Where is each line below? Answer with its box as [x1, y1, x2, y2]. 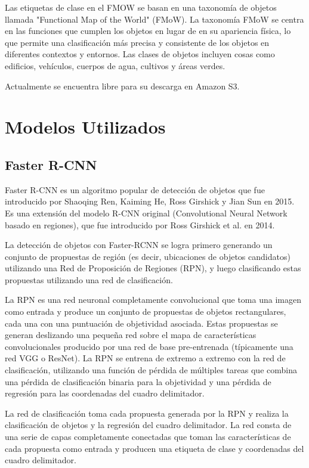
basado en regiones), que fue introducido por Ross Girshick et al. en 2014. [5, 218, 275, 231]
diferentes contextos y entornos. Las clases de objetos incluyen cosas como [5, 48, 275, 60]
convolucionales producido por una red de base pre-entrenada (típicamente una [5, 340, 293, 352]
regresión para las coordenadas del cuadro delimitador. [5, 387, 205, 399]
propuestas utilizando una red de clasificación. [5, 273, 173, 286]
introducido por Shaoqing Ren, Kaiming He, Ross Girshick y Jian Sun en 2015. [5, 195, 295, 207]
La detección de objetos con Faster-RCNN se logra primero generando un [5, 238, 273, 251]
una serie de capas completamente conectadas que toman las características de [5, 430, 291, 443]
